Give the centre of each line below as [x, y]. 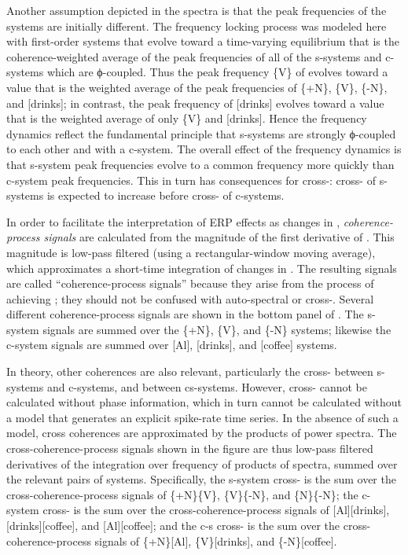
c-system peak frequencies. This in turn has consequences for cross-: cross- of [191, 180]
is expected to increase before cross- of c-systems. [165, 195]
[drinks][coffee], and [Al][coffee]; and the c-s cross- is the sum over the [173, 525]
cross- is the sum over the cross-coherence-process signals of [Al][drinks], [216, 510]
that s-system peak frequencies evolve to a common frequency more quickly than [200, 164]
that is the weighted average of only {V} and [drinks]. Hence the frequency [187, 118]
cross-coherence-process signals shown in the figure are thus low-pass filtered [190, 448]
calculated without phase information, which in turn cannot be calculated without [204, 402]
